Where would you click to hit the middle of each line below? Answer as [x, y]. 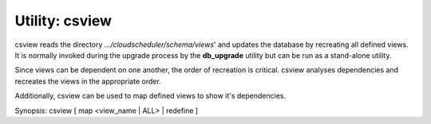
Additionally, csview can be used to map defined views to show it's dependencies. [150, 96]
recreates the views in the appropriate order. [88, 81]
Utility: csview [63, 21]
